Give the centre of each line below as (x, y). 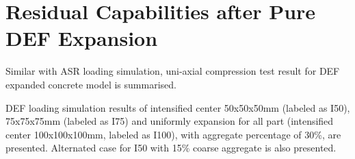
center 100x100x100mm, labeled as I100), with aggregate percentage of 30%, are (173, 134)
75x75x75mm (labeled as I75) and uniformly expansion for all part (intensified (170, 121)
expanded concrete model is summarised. (91, 84)
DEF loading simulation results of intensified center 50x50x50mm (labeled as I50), (178, 107)
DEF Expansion (82, 38)
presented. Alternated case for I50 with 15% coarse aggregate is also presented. (171, 148)
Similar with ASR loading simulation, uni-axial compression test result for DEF (173, 71)
